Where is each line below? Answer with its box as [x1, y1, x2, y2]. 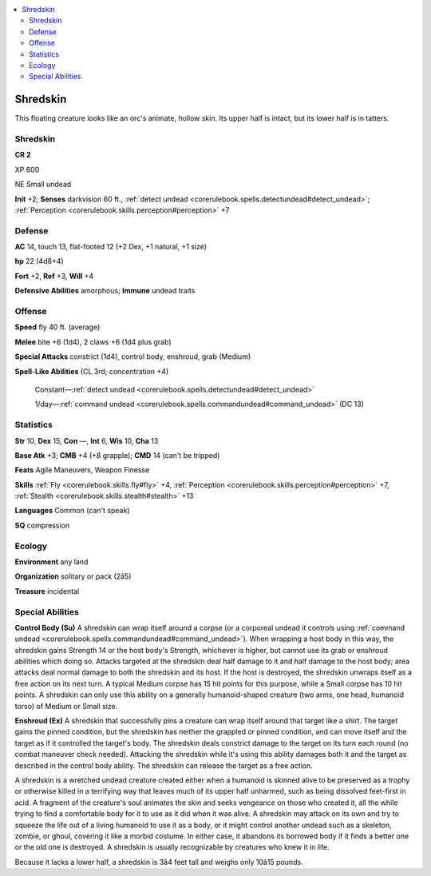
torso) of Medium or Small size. [14, 701, 118, 711]
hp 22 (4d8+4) [14, 257, 64, 266]
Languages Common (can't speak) [14, 506, 131, 516]
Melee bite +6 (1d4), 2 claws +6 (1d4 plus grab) [14, 336, 172, 347]
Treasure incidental [14, 586, 80, 595]
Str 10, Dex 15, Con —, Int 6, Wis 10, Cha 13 [14, 436, 159, 445]
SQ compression [14, 520, 70, 530]
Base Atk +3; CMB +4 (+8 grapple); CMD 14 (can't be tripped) [14, 450, 220, 460]
